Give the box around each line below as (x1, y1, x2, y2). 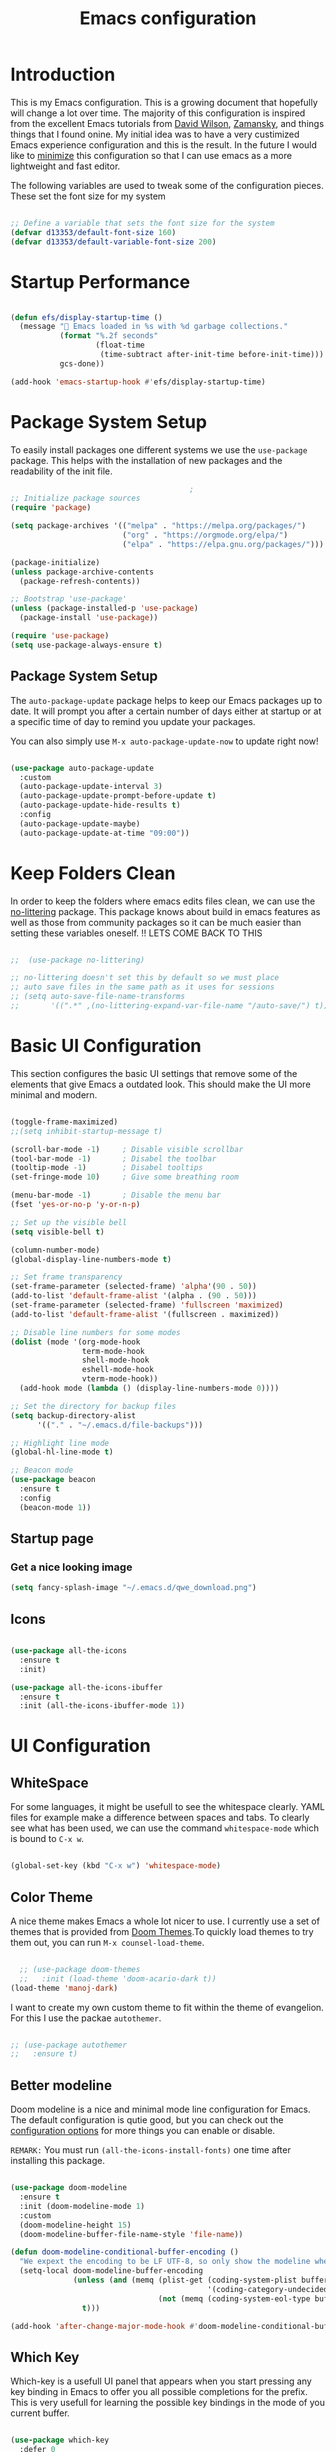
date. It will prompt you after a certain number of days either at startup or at (10, 705, 322, 717)
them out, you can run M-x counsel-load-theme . (10, 1936, 205, 1948)
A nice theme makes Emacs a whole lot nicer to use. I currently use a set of (10, 1915, 320, 1927)
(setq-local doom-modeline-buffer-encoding (19, 2266, 203, 2276)
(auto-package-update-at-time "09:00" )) (19, 828, 190, 838)
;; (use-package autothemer (10, 2040, 128, 2050)
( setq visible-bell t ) (10, 1227, 105, 1237)
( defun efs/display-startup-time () (10, 312, 163, 322)
